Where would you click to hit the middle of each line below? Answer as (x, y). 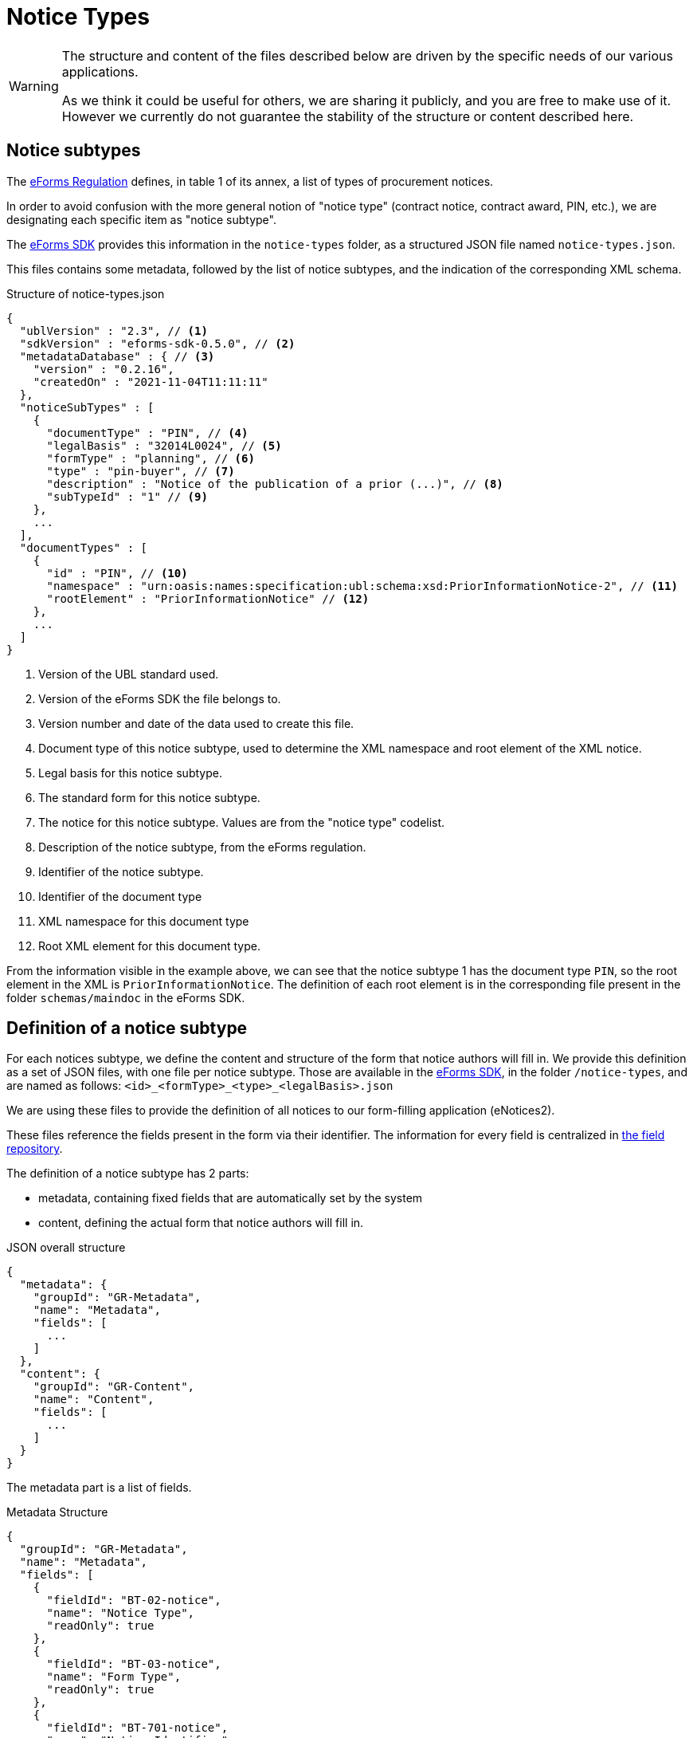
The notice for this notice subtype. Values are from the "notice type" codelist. (242, 822)
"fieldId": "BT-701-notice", (137, 1728)
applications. (100, 71)
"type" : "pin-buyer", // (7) (141, 471)
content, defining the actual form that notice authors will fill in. (201, 1223)
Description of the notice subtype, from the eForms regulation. (202, 847)
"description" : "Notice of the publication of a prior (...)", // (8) (275, 484)
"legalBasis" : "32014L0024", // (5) (164, 445)
